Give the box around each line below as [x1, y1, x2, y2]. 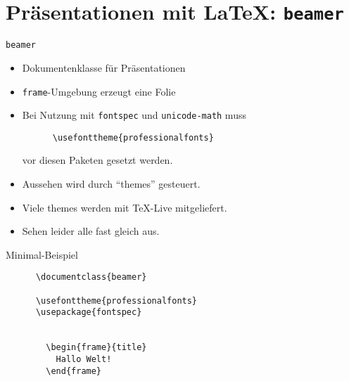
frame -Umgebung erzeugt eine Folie [22, 84, 176, 98]
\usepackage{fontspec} [35, 307, 142, 318]
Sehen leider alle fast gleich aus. [22, 224, 160, 238]
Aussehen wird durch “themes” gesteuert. [22, 176, 201, 191]
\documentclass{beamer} [35, 272, 147, 283]
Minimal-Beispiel [6, 247, 78, 261]
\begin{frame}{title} [46, 342, 147, 353]
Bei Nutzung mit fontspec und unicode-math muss [22, 108, 246, 122]
